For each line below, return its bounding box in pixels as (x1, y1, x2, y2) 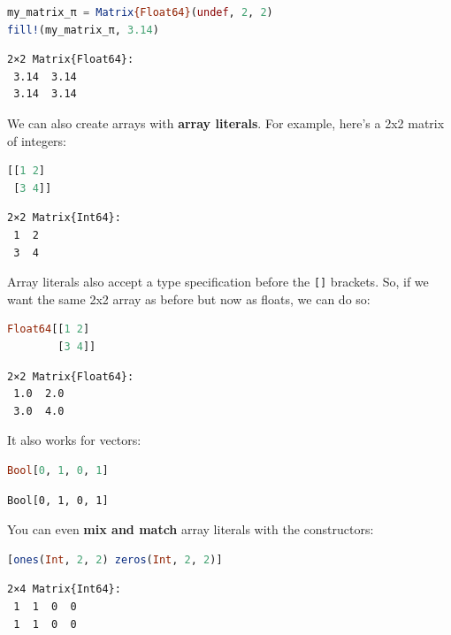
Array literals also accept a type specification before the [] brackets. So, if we (7, 272, 429, 291)
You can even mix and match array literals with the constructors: (7, 520, 374, 539)
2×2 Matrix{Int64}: (7, 211, 121, 225)
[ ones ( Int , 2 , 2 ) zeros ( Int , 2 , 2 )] (7, 553, 223, 566)
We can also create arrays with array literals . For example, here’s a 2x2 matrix (7, 113, 445, 132)
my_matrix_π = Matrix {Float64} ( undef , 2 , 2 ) (7, 6, 273, 19)
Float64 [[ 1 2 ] (7, 323, 90, 336)
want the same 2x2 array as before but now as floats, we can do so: (7, 289, 371, 308)
